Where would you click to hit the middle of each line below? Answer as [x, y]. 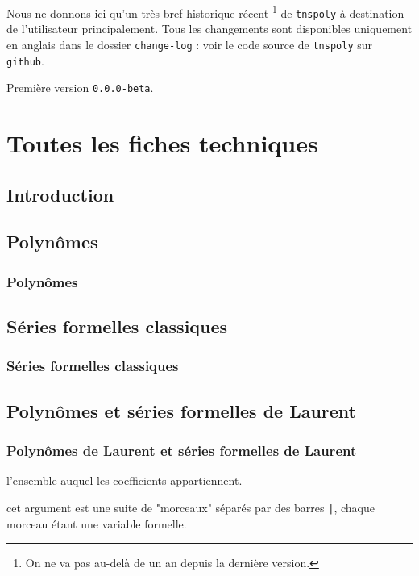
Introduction [60, 194]
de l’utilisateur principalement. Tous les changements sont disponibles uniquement [209, 29]
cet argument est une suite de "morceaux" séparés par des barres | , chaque [191, 507]
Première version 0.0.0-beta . [80, 88]
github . [25, 60]
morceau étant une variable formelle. [97, 523]
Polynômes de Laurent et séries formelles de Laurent [182, 450]
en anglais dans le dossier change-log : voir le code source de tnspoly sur [190, 44]
